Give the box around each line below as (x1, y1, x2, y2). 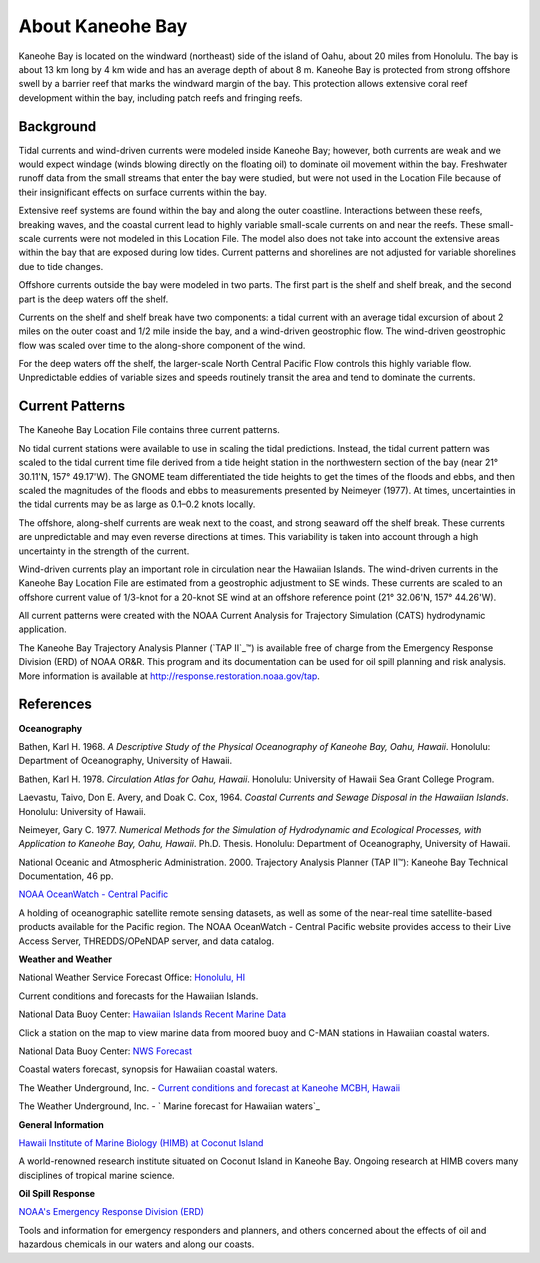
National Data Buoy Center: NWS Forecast (18, 1045, 193, 1057)
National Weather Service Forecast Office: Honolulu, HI (18, 971, 245, 984)
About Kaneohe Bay (18, 15, 188, 37)
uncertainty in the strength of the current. (18, 545, 190, 557)
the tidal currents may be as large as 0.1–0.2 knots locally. (18, 498, 256, 510)
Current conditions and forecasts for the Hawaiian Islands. (18, 990, 259, 1002)
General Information (18, 1118, 105, 1130)
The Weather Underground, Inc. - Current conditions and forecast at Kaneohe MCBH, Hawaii (18, 1081, 400, 1094)
